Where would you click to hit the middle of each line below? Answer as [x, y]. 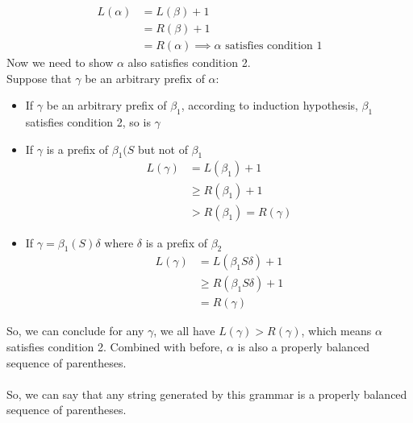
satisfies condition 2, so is [88, 122]
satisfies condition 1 [274, 46]
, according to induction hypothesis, [269, 105]
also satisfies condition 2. [189, 62]
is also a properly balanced [304, 347]
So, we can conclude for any [75, 331]
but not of [163, 149]
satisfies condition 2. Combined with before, [115, 347]
